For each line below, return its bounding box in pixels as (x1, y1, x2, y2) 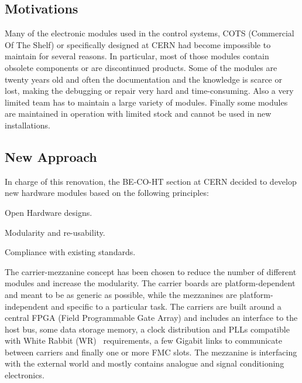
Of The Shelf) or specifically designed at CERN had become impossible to (5, 38, 271, 50)
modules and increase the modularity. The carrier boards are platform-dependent (5, 277, 296, 289)
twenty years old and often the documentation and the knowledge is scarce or (5, 73, 282, 85)
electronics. (5, 369, 44, 381)
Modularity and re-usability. (5, 226, 105, 238)
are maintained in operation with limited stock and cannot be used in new (5, 107, 272, 120)
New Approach (5, 147, 97, 165)
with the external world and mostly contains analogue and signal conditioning (5, 357, 284, 370)
